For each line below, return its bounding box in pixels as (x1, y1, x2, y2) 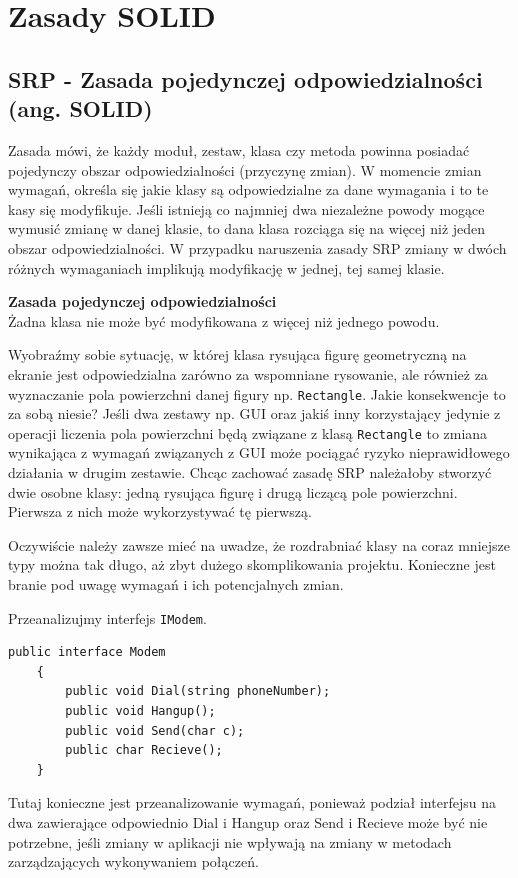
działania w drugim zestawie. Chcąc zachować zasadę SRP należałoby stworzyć (8, 462, 492, 482)
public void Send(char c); (65, 723, 245, 738)
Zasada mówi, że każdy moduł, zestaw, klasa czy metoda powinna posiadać (8, 139, 470, 160)
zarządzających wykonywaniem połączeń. (8, 851, 259, 872)
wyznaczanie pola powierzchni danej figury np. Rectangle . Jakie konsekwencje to (8, 383, 506, 404)
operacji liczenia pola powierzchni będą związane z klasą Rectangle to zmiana (8, 422, 488, 443)
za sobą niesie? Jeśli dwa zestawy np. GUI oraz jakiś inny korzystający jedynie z (8, 403, 501, 424)
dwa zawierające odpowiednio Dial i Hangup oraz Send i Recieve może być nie (8, 811, 488, 832)
